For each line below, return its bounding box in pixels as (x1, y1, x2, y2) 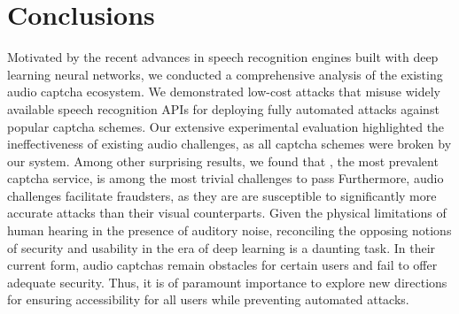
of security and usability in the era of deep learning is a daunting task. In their (7, 238, 436, 257)
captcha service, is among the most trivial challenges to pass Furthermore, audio (7, 169, 444, 188)
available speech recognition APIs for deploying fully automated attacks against (7, 99, 440, 118)
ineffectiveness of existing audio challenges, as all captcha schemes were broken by (7, 134, 452, 153)
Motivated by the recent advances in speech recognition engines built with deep (7, 48, 439, 66)
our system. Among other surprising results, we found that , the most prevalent (7, 151, 439, 170)
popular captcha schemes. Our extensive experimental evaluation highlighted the (7, 117, 445, 135)
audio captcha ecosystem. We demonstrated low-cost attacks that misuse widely (7, 82, 440, 101)
